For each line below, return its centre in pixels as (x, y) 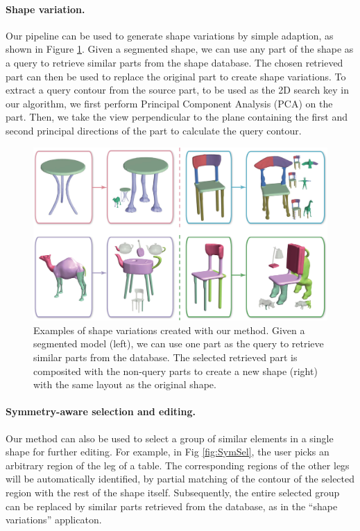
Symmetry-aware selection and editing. (101, 411)
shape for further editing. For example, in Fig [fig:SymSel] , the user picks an (168, 452)
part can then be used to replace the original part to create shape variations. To (176, 76)
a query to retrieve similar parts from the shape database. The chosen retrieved (174, 62)
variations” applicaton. (54, 520)
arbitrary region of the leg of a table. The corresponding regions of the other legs (178, 465)
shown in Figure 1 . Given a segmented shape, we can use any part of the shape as (180, 49)
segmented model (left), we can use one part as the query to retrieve (179, 343)
